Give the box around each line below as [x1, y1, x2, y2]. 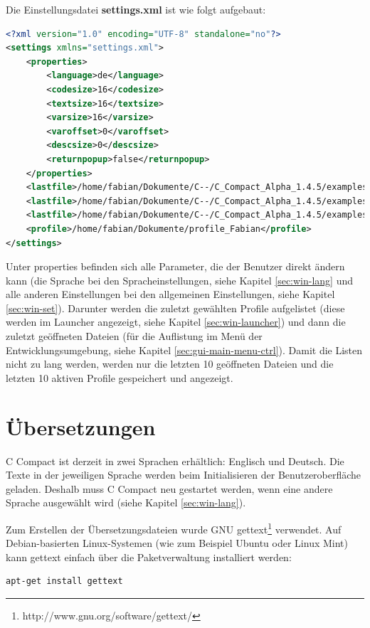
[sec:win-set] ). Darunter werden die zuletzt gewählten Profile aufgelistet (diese [6, 300, 345, 315]
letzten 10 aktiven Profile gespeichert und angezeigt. [6, 370, 233, 385]
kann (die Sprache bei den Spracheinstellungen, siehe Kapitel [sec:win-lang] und [6, 272, 354, 287]
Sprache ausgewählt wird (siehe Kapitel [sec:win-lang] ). [6, 495, 246, 510]
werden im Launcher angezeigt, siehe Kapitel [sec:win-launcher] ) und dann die [6, 314, 346, 329]
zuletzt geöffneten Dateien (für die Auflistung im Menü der [6, 329, 263, 344]
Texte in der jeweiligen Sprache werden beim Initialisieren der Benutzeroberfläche [6, 467, 361, 482]
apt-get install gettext [6, 576, 123, 587]
